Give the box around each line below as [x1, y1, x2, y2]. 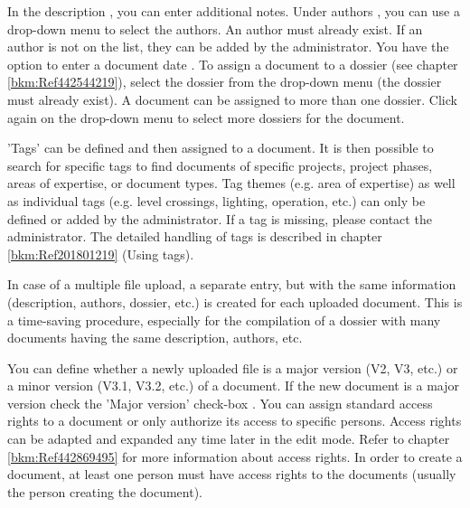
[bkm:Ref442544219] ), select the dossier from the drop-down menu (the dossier [7, 72, 442, 91]
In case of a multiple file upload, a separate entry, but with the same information [7, 275, 456, 294]
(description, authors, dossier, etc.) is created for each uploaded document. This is [7, 292, 463, 311]
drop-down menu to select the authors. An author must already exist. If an [7, 19, 423, 38]
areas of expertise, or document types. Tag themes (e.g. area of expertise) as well [7, 174, 456, 193]
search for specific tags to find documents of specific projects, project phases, [7, 155, 433, 174]
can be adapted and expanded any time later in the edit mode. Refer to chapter [7, 429, 450, 448]
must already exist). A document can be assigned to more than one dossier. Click [7, 89, 457, 108]
